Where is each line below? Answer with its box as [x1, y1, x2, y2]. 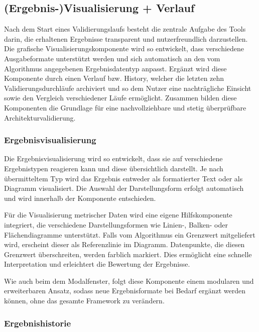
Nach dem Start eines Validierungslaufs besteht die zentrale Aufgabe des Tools [4, 24, 246, 34]
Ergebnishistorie [4, 316, 71, 329]
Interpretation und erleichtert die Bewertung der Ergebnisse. [4, 259, 190, 269]
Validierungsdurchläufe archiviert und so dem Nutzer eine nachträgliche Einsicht [4, 82, 251, 93]
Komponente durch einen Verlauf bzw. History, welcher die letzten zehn [4, 73, 224, 83]
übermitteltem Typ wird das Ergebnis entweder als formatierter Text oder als [4, 173, 243, 183]
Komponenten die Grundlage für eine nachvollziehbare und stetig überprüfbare [4, 102, 246, 113]
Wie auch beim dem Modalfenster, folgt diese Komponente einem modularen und [4, 275, 254, 286]
